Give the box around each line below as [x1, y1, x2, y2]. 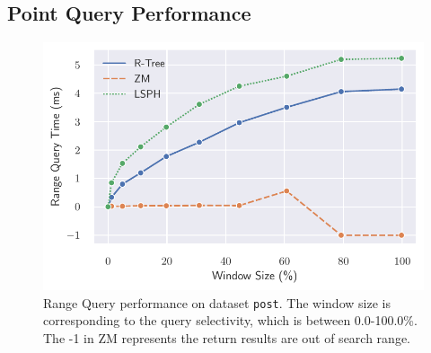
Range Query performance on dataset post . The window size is [43, 293, 391, 312]
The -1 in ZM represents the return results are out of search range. [43, 328, 410, 347]
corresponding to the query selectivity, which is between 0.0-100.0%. [43, 311, 418, 330]
